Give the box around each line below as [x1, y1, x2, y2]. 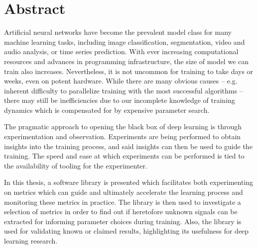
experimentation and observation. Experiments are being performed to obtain [4, 131, 241, 142]
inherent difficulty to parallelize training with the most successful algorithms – [4, 85, 243, 95]
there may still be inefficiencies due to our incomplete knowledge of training [4, 95, 235, 105]
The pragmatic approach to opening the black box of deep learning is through [4, 121, 242, 132]
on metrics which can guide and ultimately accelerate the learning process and [4, 187, 243, 197]
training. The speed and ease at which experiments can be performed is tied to [4, 151, 245, 161]
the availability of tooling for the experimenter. [4, 160, 147, 170]
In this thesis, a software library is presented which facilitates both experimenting [4, 177, 254, 187]
